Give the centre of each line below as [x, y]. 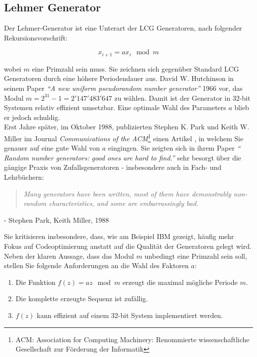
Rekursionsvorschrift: [36, 37]
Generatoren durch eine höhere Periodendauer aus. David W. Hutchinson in [119, 78]
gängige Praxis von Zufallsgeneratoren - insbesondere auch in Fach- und [113, 167]
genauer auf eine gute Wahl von [52, 148]
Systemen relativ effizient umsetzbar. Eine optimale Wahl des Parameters [115, 107]
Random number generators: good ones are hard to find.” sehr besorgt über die [123, 157]
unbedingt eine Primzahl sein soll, [196, 256]
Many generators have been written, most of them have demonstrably [127, 193]
